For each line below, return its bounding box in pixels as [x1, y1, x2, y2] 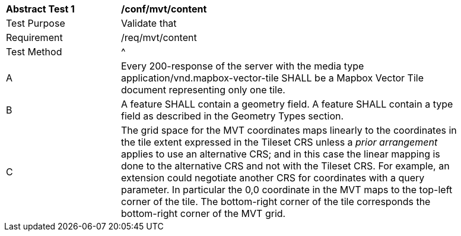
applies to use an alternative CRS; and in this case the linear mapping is [121, 148, 440, 160]
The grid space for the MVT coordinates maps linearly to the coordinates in [121, 124, 457, 136]
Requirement [6, 32, 63, 43]
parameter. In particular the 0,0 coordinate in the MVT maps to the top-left [121, 184, 453, 196]
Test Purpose [6, 17, 65, 29]
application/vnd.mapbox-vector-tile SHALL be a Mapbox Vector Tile [121, 72, 424, 84]
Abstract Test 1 [6, 3, 75, 15]
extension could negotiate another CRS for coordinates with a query [121, 172, 425, 184]
